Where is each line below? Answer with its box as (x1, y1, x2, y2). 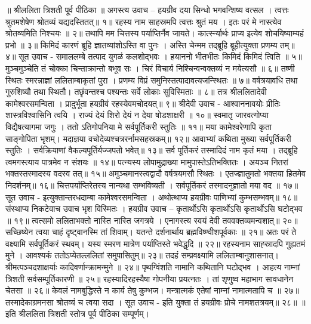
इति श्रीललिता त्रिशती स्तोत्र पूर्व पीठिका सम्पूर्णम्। (5, 307, 149, 320)
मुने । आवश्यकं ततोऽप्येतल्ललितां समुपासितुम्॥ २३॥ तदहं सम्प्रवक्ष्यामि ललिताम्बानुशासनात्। (5, 249, 279, 261)
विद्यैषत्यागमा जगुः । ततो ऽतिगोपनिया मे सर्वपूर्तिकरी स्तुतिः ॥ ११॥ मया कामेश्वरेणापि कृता (5, 120, 272, 132)
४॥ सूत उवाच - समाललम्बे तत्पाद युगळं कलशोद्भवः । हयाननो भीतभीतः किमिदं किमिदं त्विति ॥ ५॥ (5, 50, 302, 63)
